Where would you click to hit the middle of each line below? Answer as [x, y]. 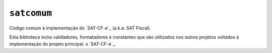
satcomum [31, 13]
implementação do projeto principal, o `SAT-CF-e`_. [63, 44]
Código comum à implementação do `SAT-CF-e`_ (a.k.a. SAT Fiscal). [80, 28]
